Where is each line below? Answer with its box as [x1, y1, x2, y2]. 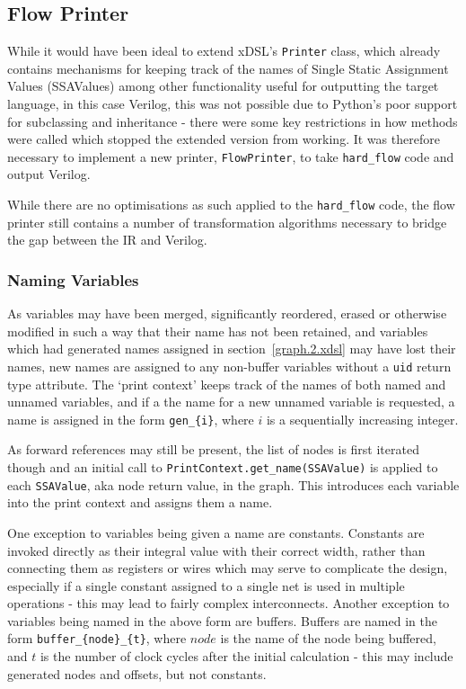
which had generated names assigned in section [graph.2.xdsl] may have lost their [7, 339, 456, 358]
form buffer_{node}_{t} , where [7, 629, 187, 648]
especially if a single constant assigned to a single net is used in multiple [7, 576, 405, 595]
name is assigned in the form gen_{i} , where [7, 409, 254, 428]
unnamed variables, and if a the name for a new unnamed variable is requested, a [7, 392, 455, 411]
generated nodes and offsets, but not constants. [7, 664, 267, 683]
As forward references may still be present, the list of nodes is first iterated [7, 440, 419, 459]
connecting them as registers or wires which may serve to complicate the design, [7, 559, 448, 577]
